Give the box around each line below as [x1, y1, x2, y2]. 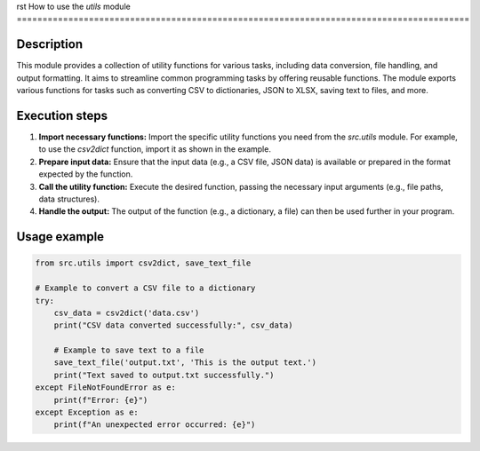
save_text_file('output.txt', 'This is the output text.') [53, 358, 317, 368]
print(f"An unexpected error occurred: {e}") [53, 420, 256, 430]
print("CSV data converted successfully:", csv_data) [53, 320, 293, 330]
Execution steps [16, 107, 108, 123]
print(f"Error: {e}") [53, 395, 148, 405]
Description [16, 36, 84, 52]
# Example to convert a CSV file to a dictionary [35, 283, 256, 293]
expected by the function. [38, 169, 133, 179]
